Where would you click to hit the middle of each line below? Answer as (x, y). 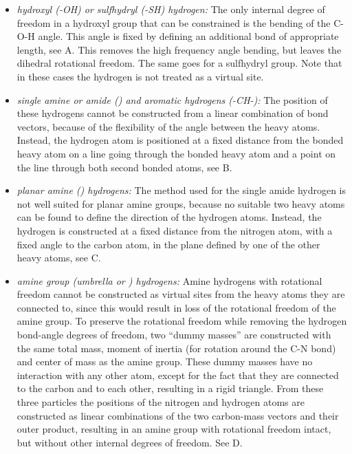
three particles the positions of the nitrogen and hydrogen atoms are (161, 402)
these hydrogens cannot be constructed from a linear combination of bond (173, 113)
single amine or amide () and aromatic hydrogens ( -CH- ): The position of (172, 99)
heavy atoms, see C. (59, 258)
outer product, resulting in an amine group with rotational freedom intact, (174, 429)
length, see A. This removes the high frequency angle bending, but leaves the (179, 49)
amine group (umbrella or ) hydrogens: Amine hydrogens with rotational (169, 280)
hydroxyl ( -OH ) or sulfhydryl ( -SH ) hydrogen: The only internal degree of (171, 9)
